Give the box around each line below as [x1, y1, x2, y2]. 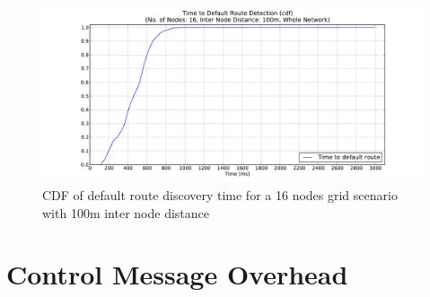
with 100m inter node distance [42, 203, 210, 222]
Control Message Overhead [6, 256, 348, 293]
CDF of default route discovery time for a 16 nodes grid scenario [42, 186, 398, 205]
